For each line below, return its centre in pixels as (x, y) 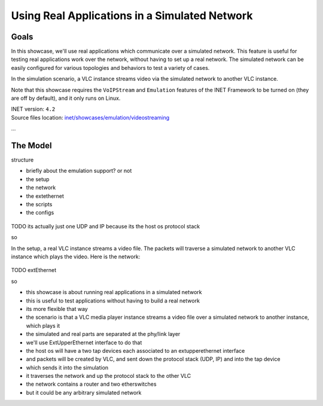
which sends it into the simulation (67, 367)
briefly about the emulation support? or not (79, 171)
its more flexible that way (57, 309)
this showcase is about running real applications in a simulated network (114, 292)
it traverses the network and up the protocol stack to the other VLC (109, 376)
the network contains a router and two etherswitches (91, 384)
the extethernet (45, 196)
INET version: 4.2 (33, 109)
